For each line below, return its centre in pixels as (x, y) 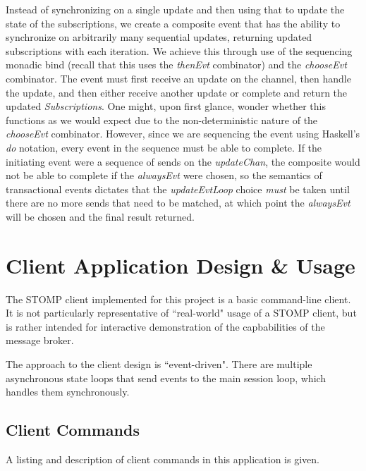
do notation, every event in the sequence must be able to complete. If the (164, 147)
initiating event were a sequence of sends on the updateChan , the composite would (183, 161)
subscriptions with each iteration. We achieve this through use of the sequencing (179, 50)
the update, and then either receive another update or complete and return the (177, 92)
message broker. (40, 340)
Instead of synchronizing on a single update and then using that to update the (175, 9)
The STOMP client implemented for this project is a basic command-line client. (178, 299)
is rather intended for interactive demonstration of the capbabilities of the (165, 326)
